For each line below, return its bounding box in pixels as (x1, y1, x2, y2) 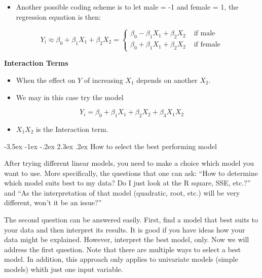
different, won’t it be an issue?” (4, 197, 102, 208)
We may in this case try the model (16, 91, 124, 102)
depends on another (136, 74, 198, 85)
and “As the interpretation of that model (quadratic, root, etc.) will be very (4, 187, 240, 198)
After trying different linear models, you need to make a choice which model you (4, 158, 254, 168)
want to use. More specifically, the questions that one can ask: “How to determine (4, 167, 258, 178)
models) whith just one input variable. (4, 264, 123, 274)
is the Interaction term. (36, 123, 108, 134)
